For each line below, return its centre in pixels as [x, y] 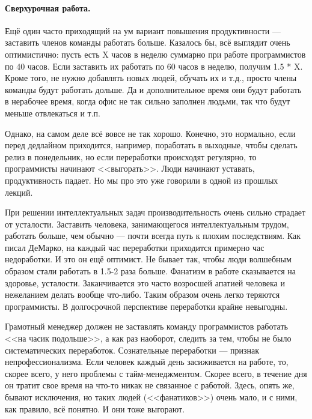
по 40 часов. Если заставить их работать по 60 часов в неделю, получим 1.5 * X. [154, 66]
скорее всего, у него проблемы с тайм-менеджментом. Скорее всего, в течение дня [156, 373]
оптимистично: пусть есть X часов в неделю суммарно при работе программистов [155, 54]
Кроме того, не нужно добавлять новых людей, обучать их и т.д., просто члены [151, 78]
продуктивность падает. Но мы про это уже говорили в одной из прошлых [142, 180]
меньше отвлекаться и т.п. [53, 113]
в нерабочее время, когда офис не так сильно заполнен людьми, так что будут [148, 101]
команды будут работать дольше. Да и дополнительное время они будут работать [153, 89]
